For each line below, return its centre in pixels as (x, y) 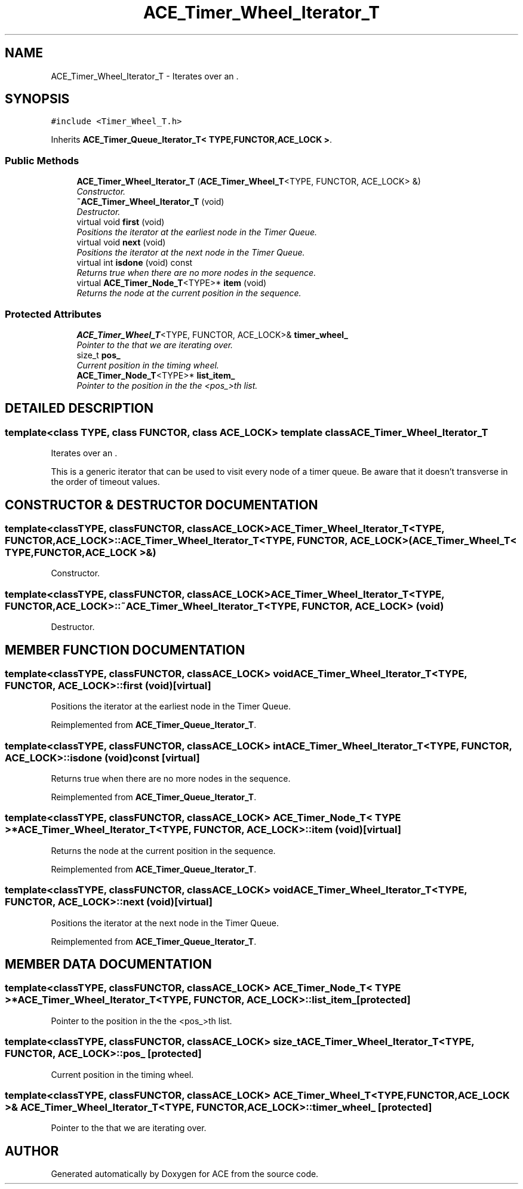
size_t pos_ (99, 355)
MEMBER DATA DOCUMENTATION (108, 964)
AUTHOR (32, 1151)
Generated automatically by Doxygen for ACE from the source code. (185, 1174)
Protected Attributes (53, 314)
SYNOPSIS (37, 99)
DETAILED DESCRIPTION (79, 408)
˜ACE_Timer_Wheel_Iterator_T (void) (150, 202)
